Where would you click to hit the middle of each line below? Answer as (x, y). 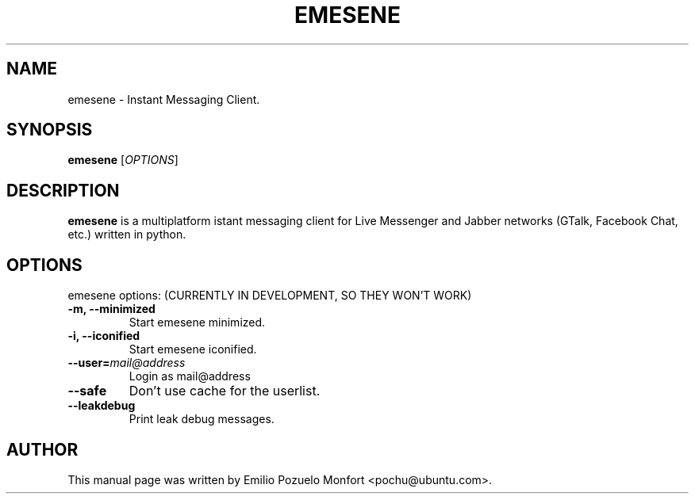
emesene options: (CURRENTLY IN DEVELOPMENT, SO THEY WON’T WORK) (270, 296)
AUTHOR (42, 449)
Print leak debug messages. (202, 419)
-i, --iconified (104, 336)
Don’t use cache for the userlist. (225, 391)
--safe (87, 391)
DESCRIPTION (63, 190)
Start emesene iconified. (193, 349)
